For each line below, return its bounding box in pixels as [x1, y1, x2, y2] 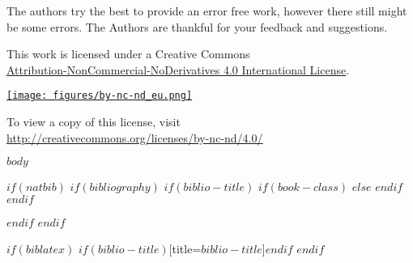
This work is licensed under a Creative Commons [6, 45, 250, 62]
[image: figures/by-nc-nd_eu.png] [6, 90, 193, 102]
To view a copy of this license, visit [6, 113, 181, 130]
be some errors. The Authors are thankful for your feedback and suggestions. [6, 18, 388, 35]
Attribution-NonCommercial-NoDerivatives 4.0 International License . [6, 61, 350, 78]
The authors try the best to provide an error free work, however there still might [6, 2, 407, 19]
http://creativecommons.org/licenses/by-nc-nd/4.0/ [6, 129, 263, 146]
